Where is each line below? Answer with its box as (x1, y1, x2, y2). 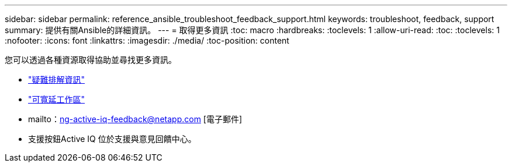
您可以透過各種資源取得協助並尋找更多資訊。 (5, 55, 177, 65)
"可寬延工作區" (28, 94, 85, 104)
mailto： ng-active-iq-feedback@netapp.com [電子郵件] (28, 114, 243, 124)
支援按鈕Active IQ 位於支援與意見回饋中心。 (28, 134, 196, 144)
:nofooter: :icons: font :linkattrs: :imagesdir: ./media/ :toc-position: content (5, 35, 289, 45)
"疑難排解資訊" (28, 74, 85, 84)
